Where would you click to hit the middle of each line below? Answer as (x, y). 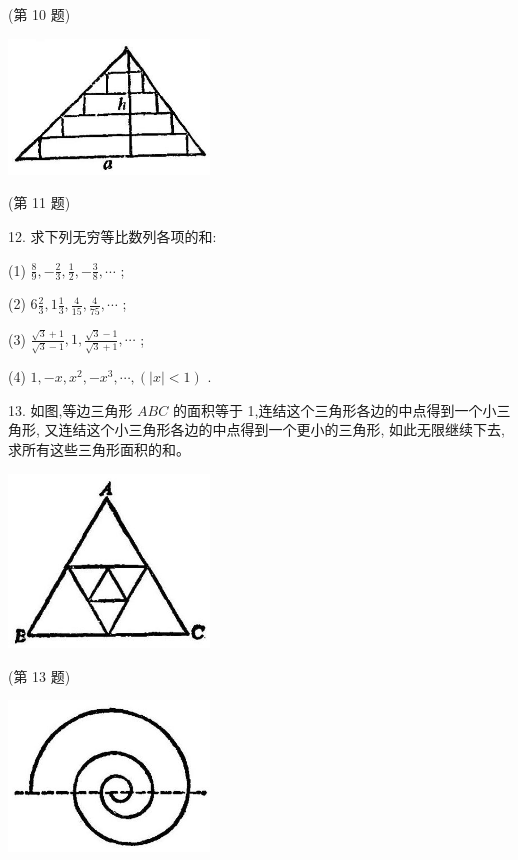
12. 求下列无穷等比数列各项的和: (112, 236)
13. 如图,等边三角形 (70, 409)
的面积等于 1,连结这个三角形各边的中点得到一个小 (334, 409)
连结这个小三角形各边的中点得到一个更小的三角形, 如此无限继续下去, (281, 429)
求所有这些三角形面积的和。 (99, 448)
